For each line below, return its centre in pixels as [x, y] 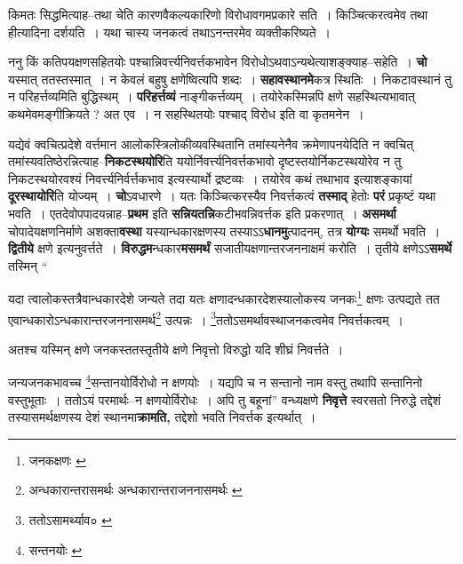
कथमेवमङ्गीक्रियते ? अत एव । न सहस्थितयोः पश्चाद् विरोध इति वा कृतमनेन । [186, 113]
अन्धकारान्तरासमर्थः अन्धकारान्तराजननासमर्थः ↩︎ [136, 490]
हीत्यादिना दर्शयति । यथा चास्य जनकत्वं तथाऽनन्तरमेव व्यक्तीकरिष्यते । [170, 32]
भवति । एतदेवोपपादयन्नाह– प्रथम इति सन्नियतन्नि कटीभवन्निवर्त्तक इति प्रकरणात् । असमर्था [202, 213]
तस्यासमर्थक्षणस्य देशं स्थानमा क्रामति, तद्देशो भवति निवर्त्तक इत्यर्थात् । [162, 417]
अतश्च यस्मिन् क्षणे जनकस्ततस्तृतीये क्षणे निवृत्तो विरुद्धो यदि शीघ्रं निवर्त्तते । [176, 349]
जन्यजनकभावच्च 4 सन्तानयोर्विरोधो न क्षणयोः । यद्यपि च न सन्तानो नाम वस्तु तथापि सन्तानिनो [216, 381]
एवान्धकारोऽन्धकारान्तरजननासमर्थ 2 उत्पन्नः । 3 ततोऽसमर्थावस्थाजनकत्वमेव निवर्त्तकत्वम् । [206, 318]
